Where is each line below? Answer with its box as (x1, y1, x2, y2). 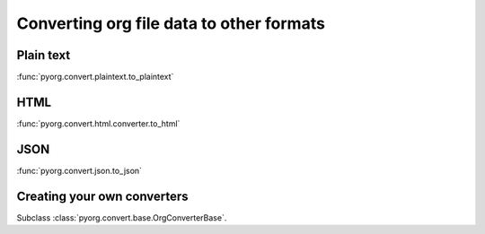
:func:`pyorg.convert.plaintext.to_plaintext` (16, 72, 174, 82)
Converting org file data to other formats (16, 13, 325, 33)
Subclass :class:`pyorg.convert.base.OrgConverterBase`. (16, 212, 227, 223)
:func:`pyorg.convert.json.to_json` (16, 165, 143, 176)
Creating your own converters (16, 188, 189, 204)
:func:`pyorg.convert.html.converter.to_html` (16, 117, 181, 129)
